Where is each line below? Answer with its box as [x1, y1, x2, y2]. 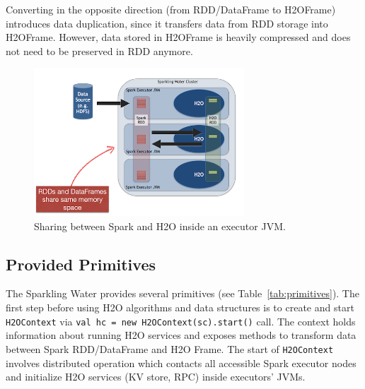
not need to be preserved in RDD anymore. [6, 43, 193, 58]
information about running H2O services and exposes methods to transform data [6, 328, 357, 342]
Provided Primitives [6, 253, 156, 275]
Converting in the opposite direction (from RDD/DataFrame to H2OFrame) [6, 2, 336, 16]
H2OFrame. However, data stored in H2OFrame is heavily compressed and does [6, 30, 351, 44]
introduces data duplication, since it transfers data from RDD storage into [6, 16, 328, 30]
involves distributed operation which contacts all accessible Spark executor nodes [6, 355, 357, 370]
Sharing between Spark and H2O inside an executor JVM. [34, 218, 286, 233]
